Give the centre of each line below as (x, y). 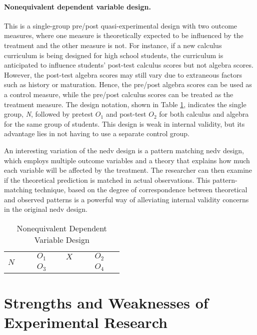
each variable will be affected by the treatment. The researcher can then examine (128, 170)
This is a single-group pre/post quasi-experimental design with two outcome (121, 25)
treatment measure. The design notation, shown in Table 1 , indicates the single (125, 104)
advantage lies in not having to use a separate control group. (97, 133)
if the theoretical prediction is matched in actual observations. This (107, 180)
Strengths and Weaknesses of (106, 303)
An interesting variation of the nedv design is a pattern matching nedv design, (124, 150)
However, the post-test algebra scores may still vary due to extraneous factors (123, 74)
